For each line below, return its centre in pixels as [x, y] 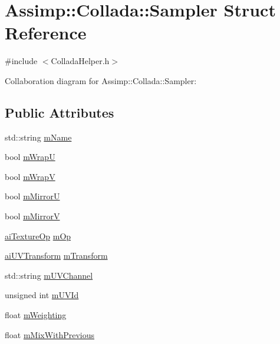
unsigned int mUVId [42, 295]
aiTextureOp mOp [38, 236]
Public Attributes [60, 112]
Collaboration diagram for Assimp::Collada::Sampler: [101, 80]
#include [21, 61]
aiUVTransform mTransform [56, 256]
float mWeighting [36, 315]
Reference [46, 33]
